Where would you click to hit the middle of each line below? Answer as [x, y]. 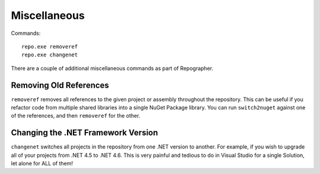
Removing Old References [60, 85]
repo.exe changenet [50, 55]
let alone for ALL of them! [42, 163]
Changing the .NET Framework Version [84, 133]
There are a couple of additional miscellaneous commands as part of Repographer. [112, 68]
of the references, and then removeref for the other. [76, 116]
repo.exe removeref [50, 46]
